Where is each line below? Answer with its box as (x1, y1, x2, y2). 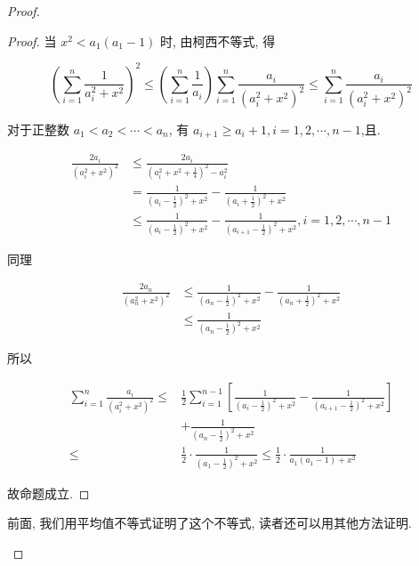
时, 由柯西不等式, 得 (160, 31, 276, 50)
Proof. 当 (7, 31, 57, 50)
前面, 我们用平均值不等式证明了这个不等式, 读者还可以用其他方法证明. (7, 513, 412, 532)
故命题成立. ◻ (7, 483, 90, 502)
